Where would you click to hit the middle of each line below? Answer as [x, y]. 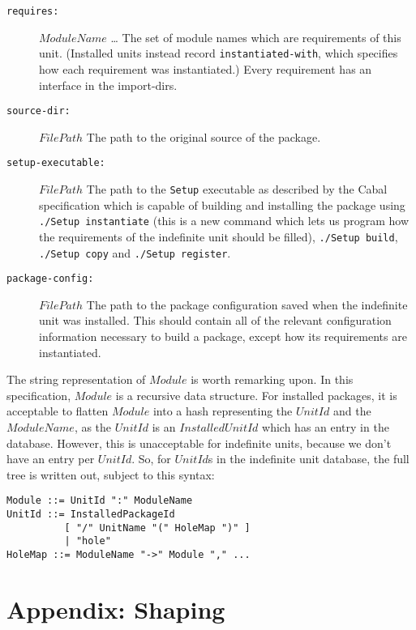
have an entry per [51, 459]
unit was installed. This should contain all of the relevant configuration [215, 320]
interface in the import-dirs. [108, 85]
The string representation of [76, 379]
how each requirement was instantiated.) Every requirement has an [206, 68]
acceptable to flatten [58, 411]
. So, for [151, 459]
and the [352, 411]
